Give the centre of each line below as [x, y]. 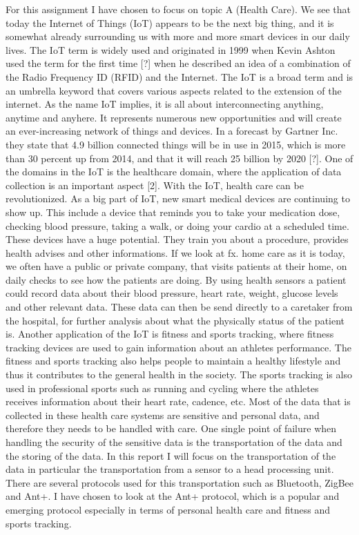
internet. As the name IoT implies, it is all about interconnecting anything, [165, 104]
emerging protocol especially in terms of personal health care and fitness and [168, 509]
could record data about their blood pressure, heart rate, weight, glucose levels [172, 293]
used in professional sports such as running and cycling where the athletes [162, 388]
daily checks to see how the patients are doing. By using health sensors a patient [176, 279]
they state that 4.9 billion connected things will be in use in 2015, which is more [176, 144]
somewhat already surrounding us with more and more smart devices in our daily [178, 36]
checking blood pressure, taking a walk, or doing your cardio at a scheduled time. [177, 225]
